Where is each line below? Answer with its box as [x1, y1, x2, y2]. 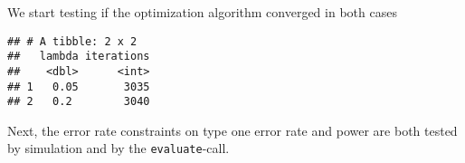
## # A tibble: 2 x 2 [7, 34, 138, 48]
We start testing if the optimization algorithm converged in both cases [7, 3, 397, 21]
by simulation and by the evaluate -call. [7, 139, 230, 158]
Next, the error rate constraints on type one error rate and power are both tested [7, 120, 458, 139]
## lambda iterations [7, 50, 150, 63]
